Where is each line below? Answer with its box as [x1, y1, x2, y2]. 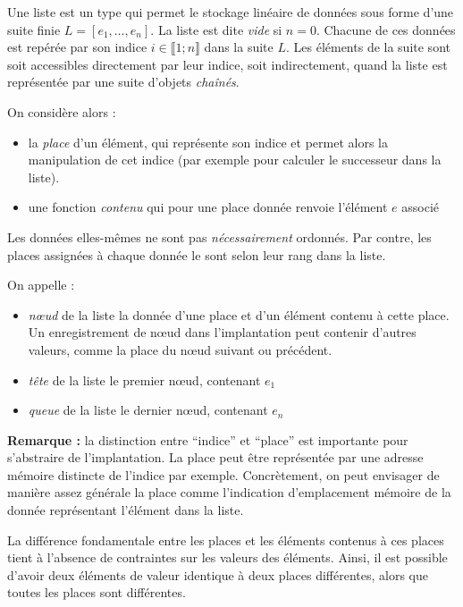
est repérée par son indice [7, 38, 147, 56]
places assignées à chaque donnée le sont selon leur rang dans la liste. [7, 245, 386, 264]
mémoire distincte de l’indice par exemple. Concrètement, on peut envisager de [7, 465, 440, 484]
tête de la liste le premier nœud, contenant [28, 370, 261, 389]
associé [401, 198, 440, 216]
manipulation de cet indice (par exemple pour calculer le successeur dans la [28, 150, 442, 169]
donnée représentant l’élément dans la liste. [7, 501, 244, 519]
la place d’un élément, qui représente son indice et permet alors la [28, 132, 389, 151]
